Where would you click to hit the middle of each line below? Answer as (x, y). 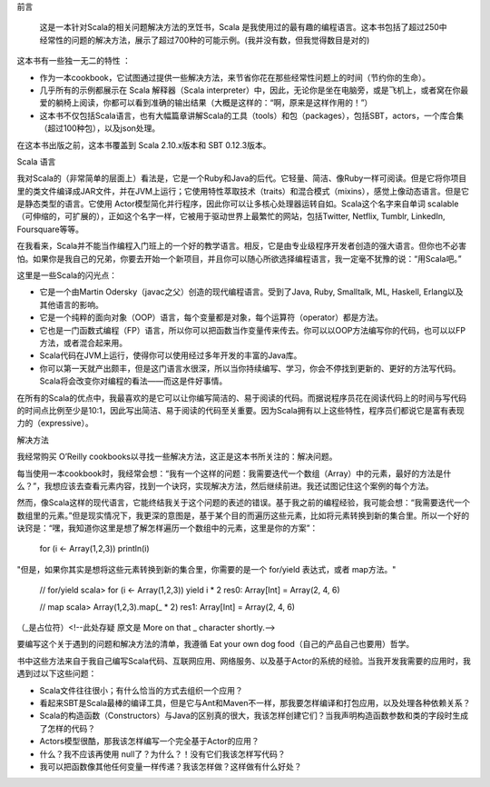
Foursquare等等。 (50, 229)
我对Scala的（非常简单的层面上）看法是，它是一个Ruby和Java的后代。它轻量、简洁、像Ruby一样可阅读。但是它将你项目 (242, 178)
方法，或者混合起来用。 (83, 343)
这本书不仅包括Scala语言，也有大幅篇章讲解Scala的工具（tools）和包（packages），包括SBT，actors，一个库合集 (252, 115)
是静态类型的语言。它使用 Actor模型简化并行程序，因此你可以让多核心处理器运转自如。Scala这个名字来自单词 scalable (238, 204)
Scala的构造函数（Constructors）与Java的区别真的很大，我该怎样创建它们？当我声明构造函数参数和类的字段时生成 (254, 716)
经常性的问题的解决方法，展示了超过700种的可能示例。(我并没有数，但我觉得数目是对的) (205, 40)
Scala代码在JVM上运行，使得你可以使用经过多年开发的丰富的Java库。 (171, 355)
